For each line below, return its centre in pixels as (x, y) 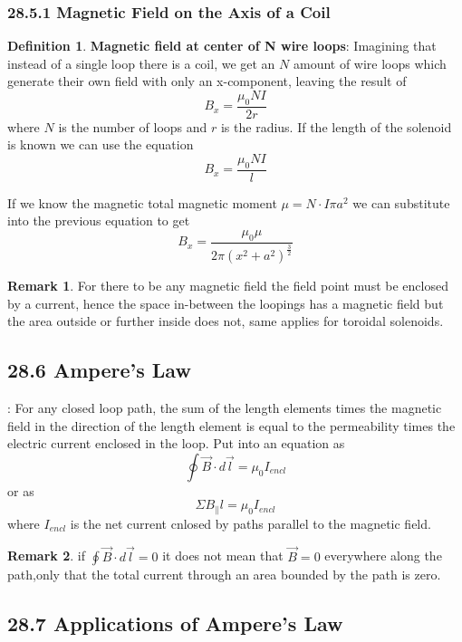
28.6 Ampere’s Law (99, 370)
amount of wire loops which (370, 63)
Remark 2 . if (46, 556)
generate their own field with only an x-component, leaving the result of (207, 81)
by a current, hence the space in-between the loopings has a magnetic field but (226, 303)
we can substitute (401, 202)
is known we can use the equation (101, 144)
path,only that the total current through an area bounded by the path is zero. (224, 574)
